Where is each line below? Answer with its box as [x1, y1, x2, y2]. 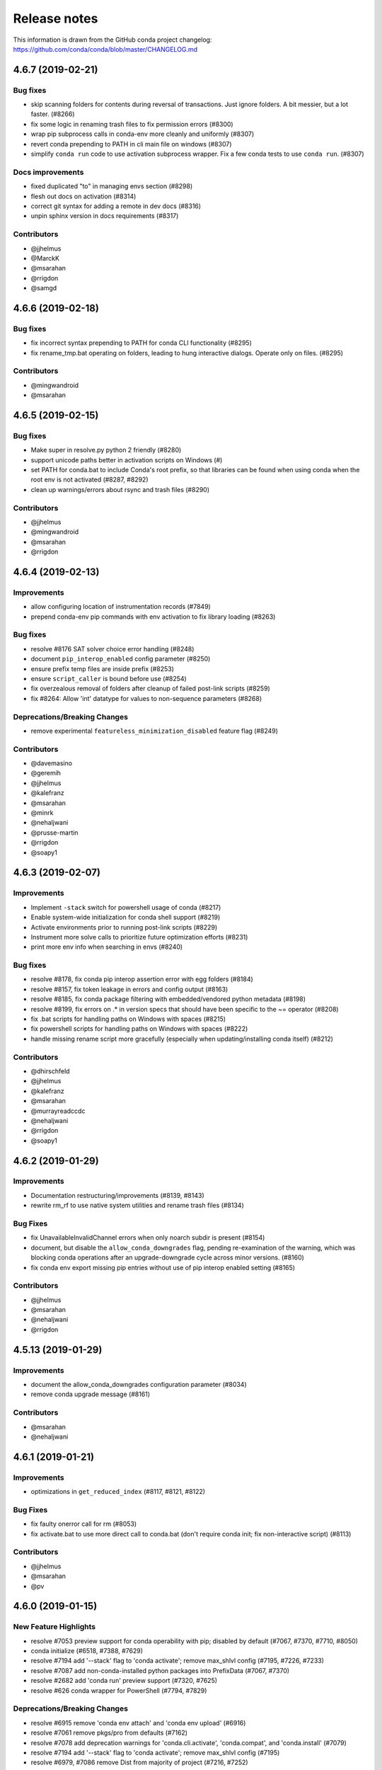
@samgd [30, 284, 57, 292]
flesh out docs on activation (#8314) [30, 192, 137, 200]
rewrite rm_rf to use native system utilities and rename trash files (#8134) [30, 1201, 244, 1210]
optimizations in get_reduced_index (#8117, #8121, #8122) [30, 1488, 205, 1496]
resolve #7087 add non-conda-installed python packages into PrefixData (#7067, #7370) [30, 1666, 290, 1674]
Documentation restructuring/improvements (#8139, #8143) [30, 1191, 204, 1199]
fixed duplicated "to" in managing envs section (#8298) [30, 182, 193, 190]
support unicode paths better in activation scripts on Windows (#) [30, 455, 223, 464]
